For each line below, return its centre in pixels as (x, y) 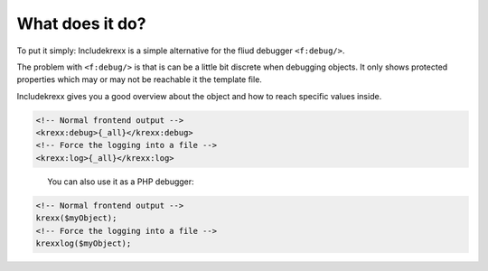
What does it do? (81, 23)
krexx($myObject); (76, 218)
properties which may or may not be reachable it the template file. (139, 79)
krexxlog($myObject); (84, 243)
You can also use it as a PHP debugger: (121, 182)
